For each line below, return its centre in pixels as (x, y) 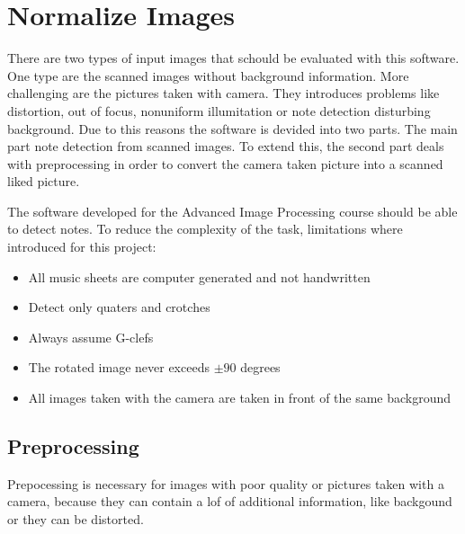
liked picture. (44, 181)
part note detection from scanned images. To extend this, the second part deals (226, 146)
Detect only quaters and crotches (119, 307)
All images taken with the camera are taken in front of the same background (240, 398)
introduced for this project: (82, 247)
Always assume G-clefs (91, 337)
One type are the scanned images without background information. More (208, 75)
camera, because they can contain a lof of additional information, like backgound (230, 501)
